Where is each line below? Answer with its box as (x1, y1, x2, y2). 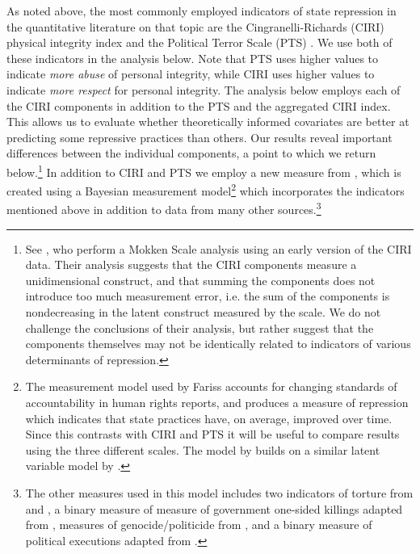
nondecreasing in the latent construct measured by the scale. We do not (25, 304, 381, 321)
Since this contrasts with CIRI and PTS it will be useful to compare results (25, 426, 400, 443)
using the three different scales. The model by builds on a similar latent (25, 441, 380, 458)
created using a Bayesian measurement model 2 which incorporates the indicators (6, 180, 405, 199)
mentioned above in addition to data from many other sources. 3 (6, 199, 321, 218)
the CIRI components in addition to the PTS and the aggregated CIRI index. (6, 97, 391, 114)
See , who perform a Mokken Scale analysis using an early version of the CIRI (25, 240, 412, 257)
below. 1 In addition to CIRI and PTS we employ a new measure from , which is (6, 161, 401, 180)
